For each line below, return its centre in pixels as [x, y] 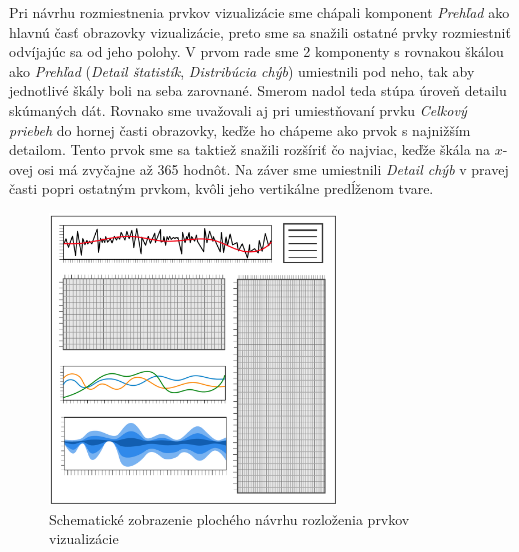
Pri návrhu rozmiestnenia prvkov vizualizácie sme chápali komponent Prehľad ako [259, 12]
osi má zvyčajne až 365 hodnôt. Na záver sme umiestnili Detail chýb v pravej [273, 168]
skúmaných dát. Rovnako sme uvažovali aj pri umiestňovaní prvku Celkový [238, 109]
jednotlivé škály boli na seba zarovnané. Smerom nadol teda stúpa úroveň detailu [258, 90]
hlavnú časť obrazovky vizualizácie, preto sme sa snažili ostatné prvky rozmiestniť [260, 31]
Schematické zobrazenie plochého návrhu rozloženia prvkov [229, 518]
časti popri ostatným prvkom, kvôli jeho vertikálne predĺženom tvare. [221, 188]
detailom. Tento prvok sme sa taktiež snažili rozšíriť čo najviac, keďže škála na [250, 149]
